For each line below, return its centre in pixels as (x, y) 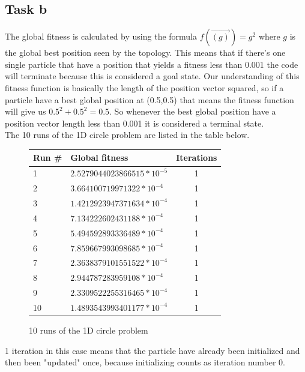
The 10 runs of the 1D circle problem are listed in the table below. (127, 135)
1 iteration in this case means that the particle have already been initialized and (152, 350)
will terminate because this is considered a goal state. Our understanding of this (152, 76)
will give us (26, 111)
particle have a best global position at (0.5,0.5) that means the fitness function (149, 99)
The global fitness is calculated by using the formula (101, 36)
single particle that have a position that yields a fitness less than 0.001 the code (152, 64)
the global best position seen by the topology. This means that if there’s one (145, 52)
